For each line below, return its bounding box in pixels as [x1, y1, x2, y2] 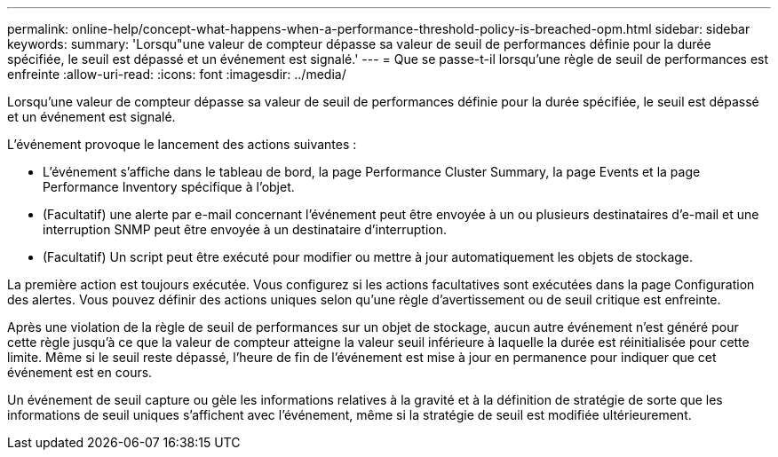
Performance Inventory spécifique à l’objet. [43, 179, 295, 194]
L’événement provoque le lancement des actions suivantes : [7, 137, 357, 152]
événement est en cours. [7, 365, 153, 380]
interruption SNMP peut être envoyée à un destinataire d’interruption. [43, 222, 448, 237]
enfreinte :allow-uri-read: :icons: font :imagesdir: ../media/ [7, 67, 346, 82]
